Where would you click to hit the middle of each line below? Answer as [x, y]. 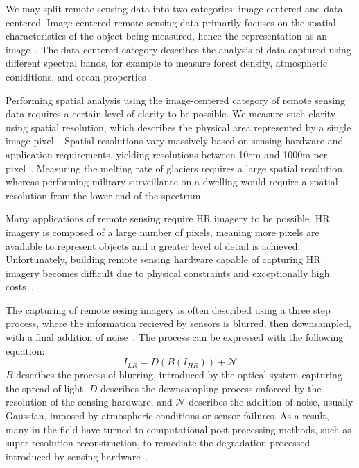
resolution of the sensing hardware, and [89, 402]
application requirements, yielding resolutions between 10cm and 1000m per [167, 154]
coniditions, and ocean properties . [80, 76]
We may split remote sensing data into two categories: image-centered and [163, 8]
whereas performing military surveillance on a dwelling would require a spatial [172, 182]
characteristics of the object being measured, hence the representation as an [167, 36]
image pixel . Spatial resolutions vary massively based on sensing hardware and [175, 141]
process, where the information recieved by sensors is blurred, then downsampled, [178, 323]
